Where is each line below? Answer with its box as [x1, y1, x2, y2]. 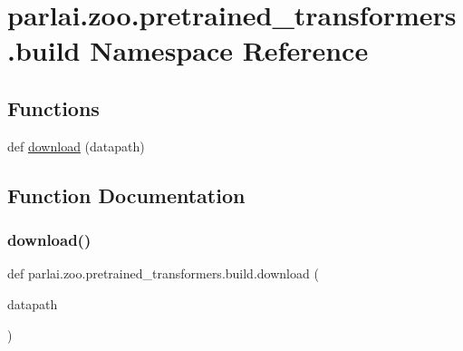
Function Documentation [7, 180, 246, 209]
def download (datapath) [7, 136, 145, 155]
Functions [7, 93, 100, 122]
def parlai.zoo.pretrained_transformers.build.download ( [7, 264, 319, 283]
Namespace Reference [90, 32, 369, 69]
